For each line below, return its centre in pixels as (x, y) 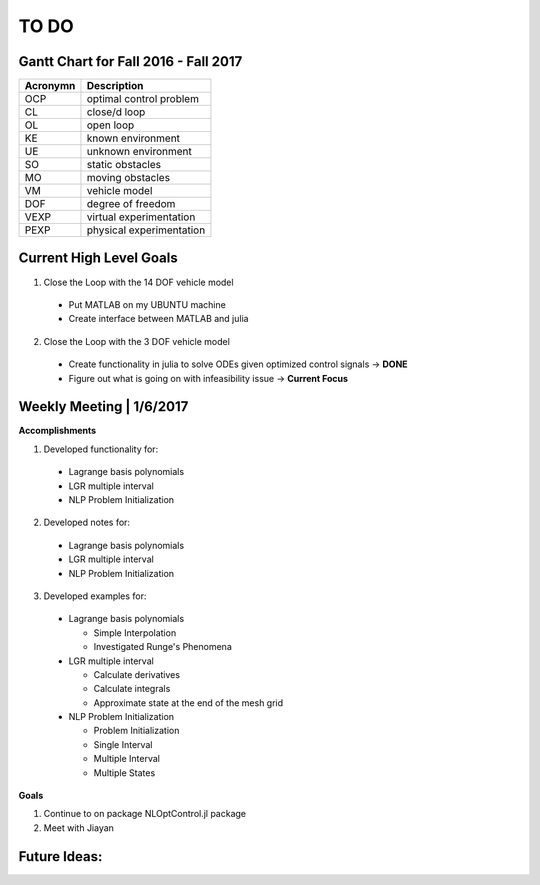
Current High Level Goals (98, 258)
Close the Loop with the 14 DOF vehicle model (138, 282)
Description (115, 86)
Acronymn (50, 86)
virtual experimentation (141, 217)
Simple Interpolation (135, 632)
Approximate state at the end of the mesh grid (188, 702)
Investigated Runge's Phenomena (162, 647)
